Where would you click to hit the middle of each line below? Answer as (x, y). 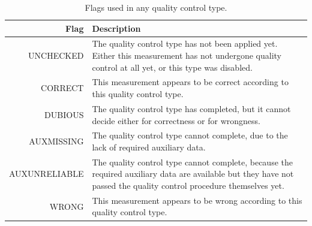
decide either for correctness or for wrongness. (176, 120)
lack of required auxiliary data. (149, 147)
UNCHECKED (56, 55)
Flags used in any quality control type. (156, 7)
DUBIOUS (64, 114)
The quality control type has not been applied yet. (185, 43)
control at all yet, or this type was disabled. (172, 67)
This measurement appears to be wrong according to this (197, 200)
